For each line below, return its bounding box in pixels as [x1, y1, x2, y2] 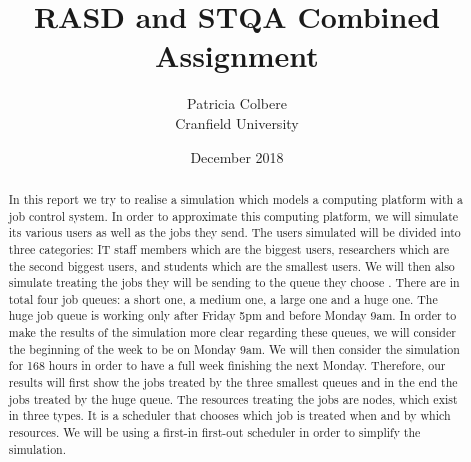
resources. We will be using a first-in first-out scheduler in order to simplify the [8, 424, 421, 441]
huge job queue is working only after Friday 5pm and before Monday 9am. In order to [8, 307, 457, 324]
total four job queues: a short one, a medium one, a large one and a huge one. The [8, 290, 438, 307]
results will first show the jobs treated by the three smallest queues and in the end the [8, 374, 458, 391]
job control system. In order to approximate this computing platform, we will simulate [8, 207, 459, 224]
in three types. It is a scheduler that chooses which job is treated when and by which [8, 407, 451, 424]
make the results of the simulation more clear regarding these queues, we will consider [8, 324, 456, 341]
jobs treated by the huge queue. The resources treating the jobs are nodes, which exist [8, 390, 458, 407]
